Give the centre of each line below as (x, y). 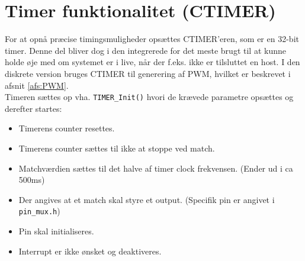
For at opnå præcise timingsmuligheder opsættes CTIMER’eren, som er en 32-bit (152, 39)
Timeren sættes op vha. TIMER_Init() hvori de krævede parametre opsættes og (149, 97)
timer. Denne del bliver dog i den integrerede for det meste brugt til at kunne (145, 50)
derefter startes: (33, 108)
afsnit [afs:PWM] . (37, 85)
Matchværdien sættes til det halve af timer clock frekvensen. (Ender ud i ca (156, 168)
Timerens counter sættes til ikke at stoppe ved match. (117, 148)
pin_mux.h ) (39, 211)
